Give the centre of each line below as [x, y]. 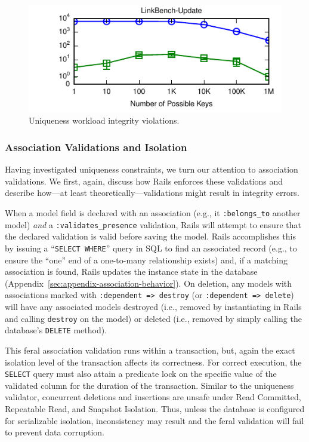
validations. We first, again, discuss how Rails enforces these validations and [144, 181]
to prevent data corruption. [55, 432]
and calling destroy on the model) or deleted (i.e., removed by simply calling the [153, 318]
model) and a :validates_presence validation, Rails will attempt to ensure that [153, 224]
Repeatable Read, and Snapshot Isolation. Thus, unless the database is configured [155, 409]
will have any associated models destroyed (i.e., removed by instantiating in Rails [153, 307]
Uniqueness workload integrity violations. [104, 120]
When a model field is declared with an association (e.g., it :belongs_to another [153, 213]
